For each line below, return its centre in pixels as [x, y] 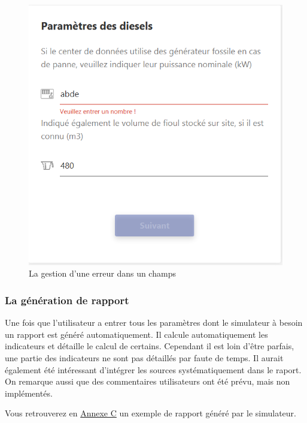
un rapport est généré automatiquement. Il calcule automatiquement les [136, 334]
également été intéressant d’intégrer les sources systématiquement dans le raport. [153, 369]
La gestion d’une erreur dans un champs [102, 273]
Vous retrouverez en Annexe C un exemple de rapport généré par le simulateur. [151, 413]
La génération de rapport [67, 300]
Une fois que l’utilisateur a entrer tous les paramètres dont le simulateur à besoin [154, 322]
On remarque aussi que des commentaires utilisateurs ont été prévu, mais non [148, 381]
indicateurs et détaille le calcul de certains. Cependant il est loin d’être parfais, [150, 346]
